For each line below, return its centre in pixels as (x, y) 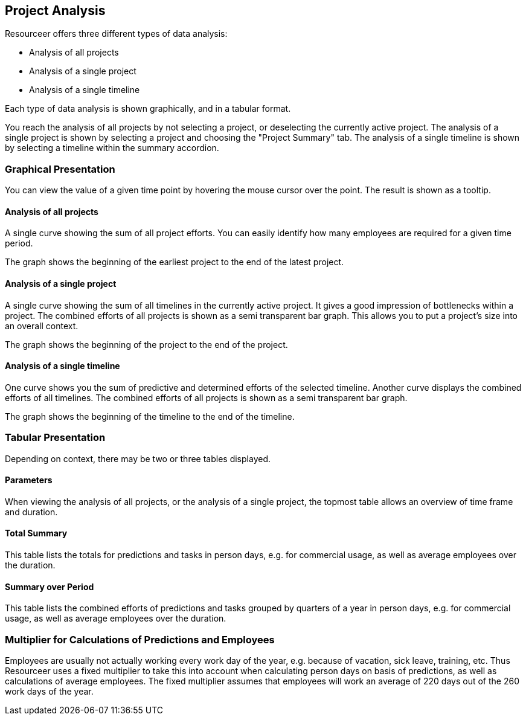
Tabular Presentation (55, 438)
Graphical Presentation (60, 169)
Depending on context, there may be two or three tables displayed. (138, 458)
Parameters (29, 480)
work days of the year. (49, 691)
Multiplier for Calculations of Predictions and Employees (140, 639)
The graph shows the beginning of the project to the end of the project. (146, 344)
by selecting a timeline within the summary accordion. (112, 148)
